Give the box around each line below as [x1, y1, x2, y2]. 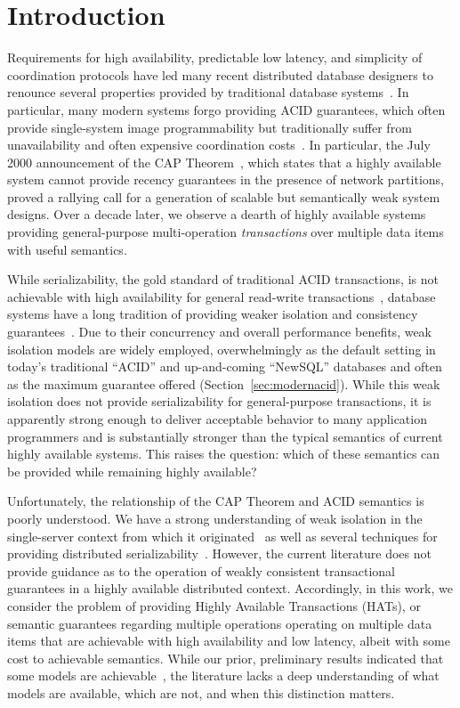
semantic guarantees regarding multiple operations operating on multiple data [7, 614, 432, 632]
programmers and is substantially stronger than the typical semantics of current [7, 427, 443, 445]
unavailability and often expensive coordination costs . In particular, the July [7, 135, 431, 154]
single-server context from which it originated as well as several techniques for [7, 526, 438, 545]
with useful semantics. [7, 240, 127, 258]
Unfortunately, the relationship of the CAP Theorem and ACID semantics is [7, 492, 424, 510]
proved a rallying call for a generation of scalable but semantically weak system [7, 187, 440, 206]
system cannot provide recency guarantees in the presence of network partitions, [7, 170, 444, 189]
